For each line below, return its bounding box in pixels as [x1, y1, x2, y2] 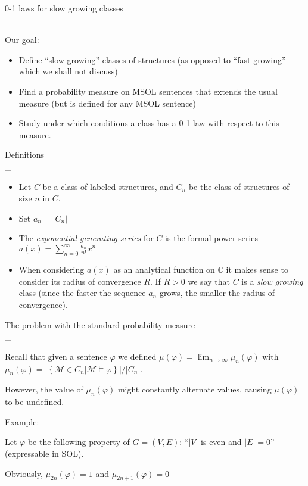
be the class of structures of [188, 180, 290, 192]
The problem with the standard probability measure [5, 318, 195, 331]
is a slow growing [241, 275, 303, 287]
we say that [188, 275, 230, 287]
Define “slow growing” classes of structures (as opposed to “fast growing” [18, 53, 286, 66]
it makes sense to [226, 263, 288, 276]
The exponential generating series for [18, 232, 154, 244]
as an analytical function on [113, 263, 215, 276]
